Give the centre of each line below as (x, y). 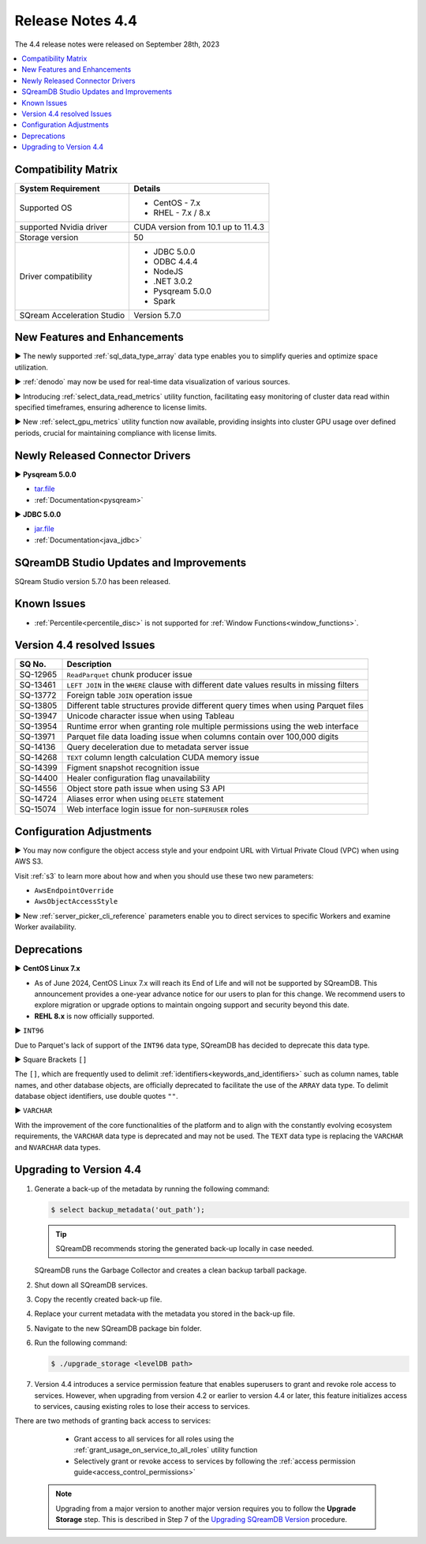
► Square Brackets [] (51, 1059)
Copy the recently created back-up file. (98, 1299)
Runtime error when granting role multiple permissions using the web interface (213, 726)
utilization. (32, 367)
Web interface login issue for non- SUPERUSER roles (158, 809)
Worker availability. (45, 927)
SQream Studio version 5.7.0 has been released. (93, 581)
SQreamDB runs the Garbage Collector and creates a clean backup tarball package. (170, 1270)
